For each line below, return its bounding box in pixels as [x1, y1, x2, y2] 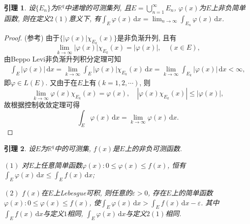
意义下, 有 [68, 13, 101, 23]
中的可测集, [54, 143, 91, 154]
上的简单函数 [171, 188, 213, 198]
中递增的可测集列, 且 [64, 2, 131, 12]
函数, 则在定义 [4, 13, 50, 23]
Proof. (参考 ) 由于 [4, 32, 60, 42]
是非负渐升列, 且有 [117, 32, 177, 42]
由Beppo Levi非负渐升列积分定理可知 [4, 54, 121, 64]
